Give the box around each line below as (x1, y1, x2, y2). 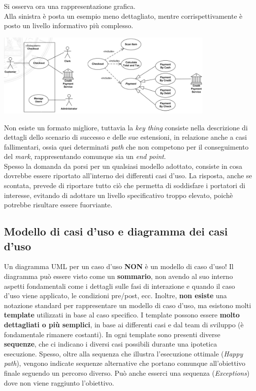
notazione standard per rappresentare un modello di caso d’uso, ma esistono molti (4, 300, 251, 310)
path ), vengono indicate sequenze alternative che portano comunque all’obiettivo (4, 358, 246, 368)
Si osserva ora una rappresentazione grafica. (4, 1, 136, 11)
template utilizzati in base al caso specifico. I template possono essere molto (4, 310, 240, 320)
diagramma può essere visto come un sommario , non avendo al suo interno (4, 271, 233, 281)
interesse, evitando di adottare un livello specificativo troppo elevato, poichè (4, 190, 233, 200)
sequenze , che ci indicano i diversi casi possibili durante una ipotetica (4, 339, 217, 349)
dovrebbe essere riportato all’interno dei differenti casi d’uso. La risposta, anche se (4, 170, 252, 181)
